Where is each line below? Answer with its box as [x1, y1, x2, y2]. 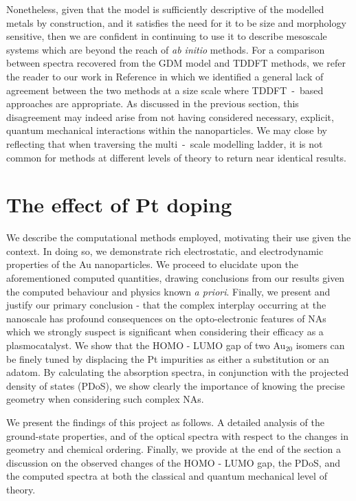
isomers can [296, 338, 345, 352]
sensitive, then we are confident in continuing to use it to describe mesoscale [6, 29, 327, 43]
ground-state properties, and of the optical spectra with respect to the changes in [6, 428, 348, 443]
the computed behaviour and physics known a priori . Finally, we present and [6, 284, 331, 298]
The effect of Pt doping [6, 190, 232, 219]
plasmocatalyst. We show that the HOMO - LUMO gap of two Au [6, 338, 286, 352]
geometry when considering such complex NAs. [6, 392, 204, 406]
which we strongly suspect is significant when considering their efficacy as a [6, 324, 324, 339]
